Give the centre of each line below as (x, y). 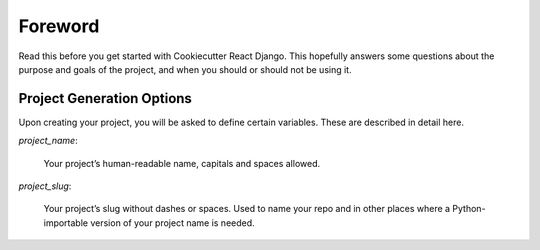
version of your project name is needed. (172, 222)
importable (66, 222)
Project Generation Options (105, 98)
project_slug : (45, 186)
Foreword (59, 26)
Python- (468, 209)
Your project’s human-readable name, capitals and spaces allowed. (181, 163)
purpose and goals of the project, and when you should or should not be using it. (185, 69)
